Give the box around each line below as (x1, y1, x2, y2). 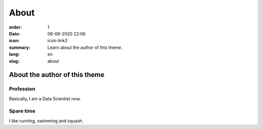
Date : (9, 31, 20, 36)
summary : (9, 44, 31, 50)
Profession (9, 85, 36, 92)
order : (9, 24, 22, 30)
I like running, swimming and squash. (9, 118, 84, 124)
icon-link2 (47, 38, 68, 44)
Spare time (9, 108, 36, 114)
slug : (9, 58, 19, 64)
